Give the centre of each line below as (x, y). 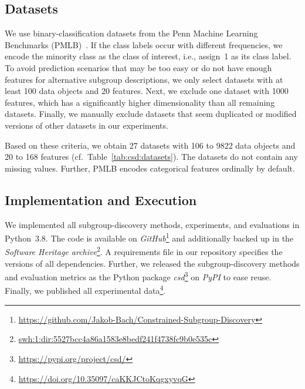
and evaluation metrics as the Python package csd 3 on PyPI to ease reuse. (138, 276)
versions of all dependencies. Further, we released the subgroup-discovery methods (152, 263)
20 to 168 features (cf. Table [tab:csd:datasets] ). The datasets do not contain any (151, 157)
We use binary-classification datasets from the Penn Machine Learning (131, 33)
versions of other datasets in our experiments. (87, 125)
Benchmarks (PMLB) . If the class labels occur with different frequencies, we (144, 44)
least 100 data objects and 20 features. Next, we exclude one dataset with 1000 (147, 91)
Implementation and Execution (101, 199)
